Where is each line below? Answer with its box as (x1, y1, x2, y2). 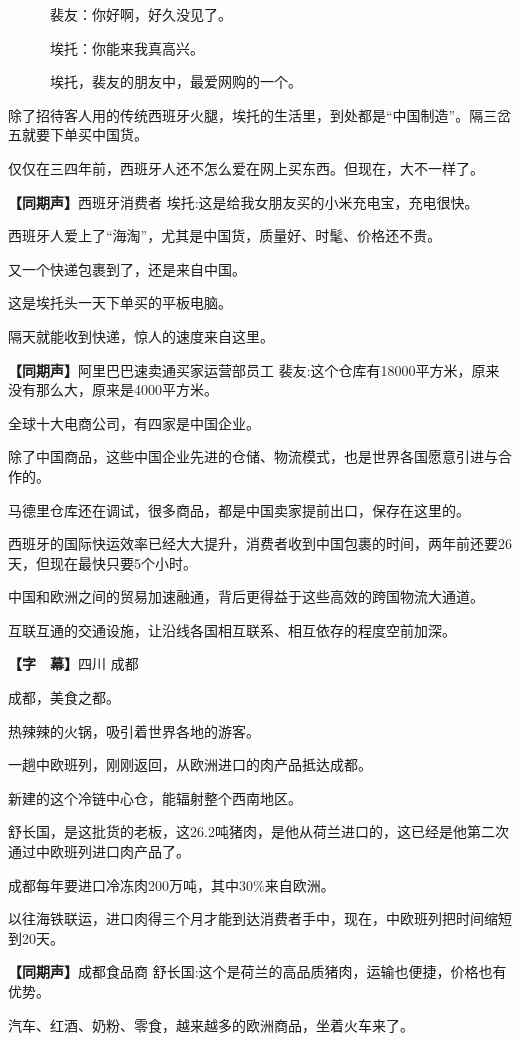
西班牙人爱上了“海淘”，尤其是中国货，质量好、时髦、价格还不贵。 (8, 225, 442, 246)
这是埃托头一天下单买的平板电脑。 (8, 292, 232, 313)
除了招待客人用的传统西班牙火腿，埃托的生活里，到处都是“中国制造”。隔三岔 (8, 104, 512, 125)
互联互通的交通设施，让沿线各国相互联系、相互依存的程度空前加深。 (8, 619, 456, 640)
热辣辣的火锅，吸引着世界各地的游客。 (8, 720, 260, 741)
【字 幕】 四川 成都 (8, 653, 139, 674)
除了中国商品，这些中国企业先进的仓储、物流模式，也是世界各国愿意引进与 (8, 446, 498, 467)
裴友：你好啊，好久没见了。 (49, 4, 232, 24)
